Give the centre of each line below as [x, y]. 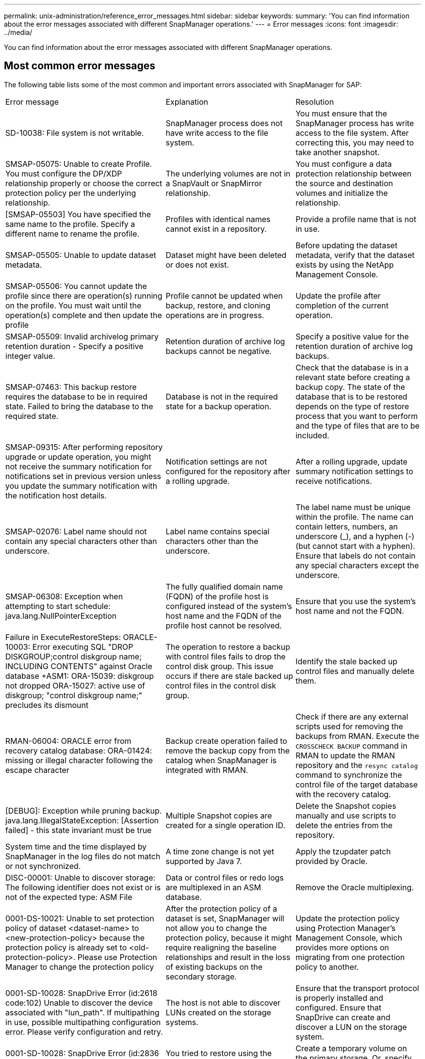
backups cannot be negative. [219, 351]
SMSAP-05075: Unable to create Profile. [79, 164]
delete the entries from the [344, 825]
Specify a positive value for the [352, 336]
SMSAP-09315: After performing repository [84, 447]
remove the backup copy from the [228, 750]
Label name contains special [218, 531]
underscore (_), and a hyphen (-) [355, 536]
